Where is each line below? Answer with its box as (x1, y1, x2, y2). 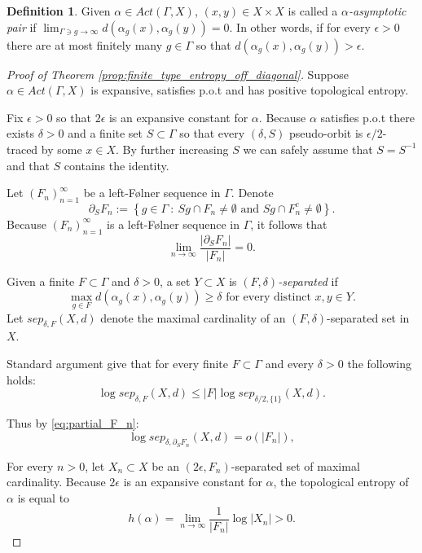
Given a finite (7, 272, 75, 289)
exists (7, 125, 34, 142)
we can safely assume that (243, 140, 373, 157)
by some (41, 140, 82, 157)
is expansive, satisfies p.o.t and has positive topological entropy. (90, 81, 409, 99)
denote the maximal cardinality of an (100, 309, 286, 326)
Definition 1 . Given (7, 2, 111, 19)
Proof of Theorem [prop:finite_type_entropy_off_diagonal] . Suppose (7, 65, 349, 82)
